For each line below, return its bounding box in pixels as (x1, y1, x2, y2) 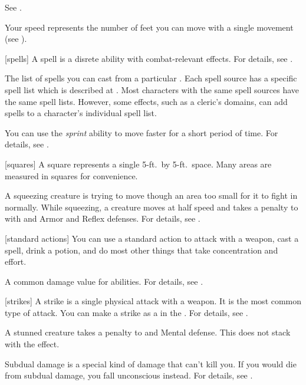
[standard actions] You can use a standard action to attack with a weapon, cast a (5, 232, 299, 244)
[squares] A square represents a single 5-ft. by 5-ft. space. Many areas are (5, 157, 272, 170)
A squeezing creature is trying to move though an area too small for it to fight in (5, 189, 298, 202)
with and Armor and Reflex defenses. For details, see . (5, 212, 200, 225)
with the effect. (5, 338, 60, 350)
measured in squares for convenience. (5, 169, 138, 182)
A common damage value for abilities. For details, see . (5, 275, 203, 287)
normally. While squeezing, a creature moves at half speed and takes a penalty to (5, 200, 298, 213)
